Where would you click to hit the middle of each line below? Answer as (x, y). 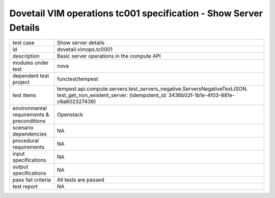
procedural (26, 141)
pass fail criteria (32, 180)
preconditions (29, 121)
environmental (30, 108)
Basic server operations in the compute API (109, 56)
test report (25, 187)
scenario (23, 128)
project (21, 82)
